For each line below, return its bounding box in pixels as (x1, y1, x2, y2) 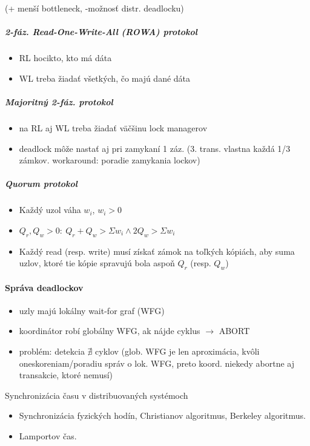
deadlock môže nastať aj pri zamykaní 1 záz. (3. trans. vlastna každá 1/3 (19, 142, 291, 154)
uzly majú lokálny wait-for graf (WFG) (19, 304, 165, 316)
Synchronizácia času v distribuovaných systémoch (5, 389, 188, 401)
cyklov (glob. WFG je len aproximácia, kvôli (95, 345, 260, 358)
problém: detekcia (19, 345, 85, 358)
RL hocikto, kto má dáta (19, 51, 112, 64)
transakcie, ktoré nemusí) (19, 369, 113, 381)
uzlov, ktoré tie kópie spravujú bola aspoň (19, 257, 175, 269)
